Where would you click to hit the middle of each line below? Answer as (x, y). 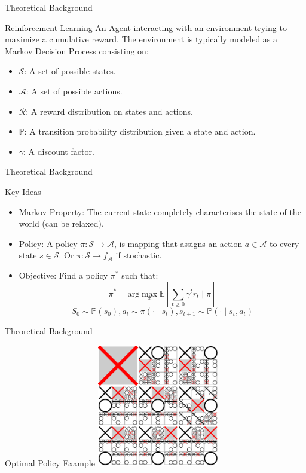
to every (284, 243)
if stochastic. (139, 255)
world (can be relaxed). (61, 223)
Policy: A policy (48, 243)
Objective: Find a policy (63, 275)
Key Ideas (23, 191)
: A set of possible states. (70, 71)
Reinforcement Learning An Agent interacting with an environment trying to (146, 27)
